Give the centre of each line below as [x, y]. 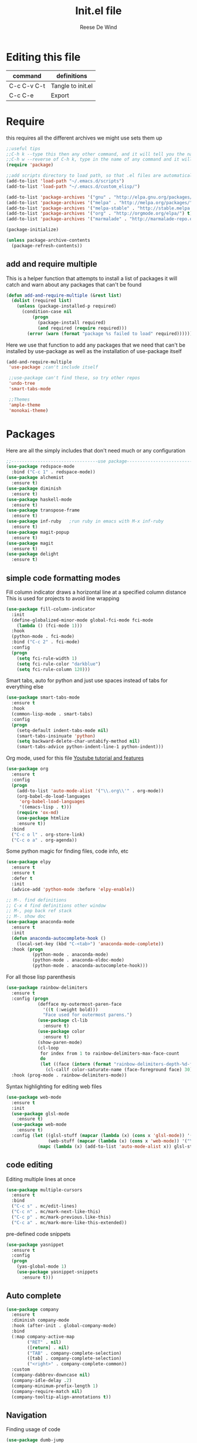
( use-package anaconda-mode [40, 922]
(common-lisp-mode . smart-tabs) [52, 714]
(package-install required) [72, 322]
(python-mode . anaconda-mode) [70, 955]
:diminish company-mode [40, 1320]
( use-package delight [33, 554]
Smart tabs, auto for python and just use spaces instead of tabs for [87, 680]
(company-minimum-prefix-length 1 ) [55, 1386]
